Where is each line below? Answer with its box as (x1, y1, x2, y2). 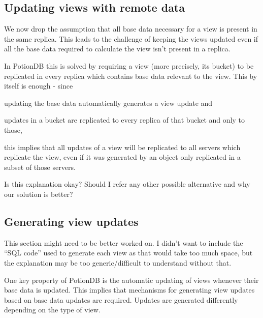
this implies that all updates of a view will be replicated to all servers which (4, 141, 241, 152)
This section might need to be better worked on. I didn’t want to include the (4, 237, 243, 248)
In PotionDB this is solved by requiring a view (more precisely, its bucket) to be (4, 60, 254, 71)
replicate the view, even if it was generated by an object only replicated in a (4, 152, 241, 162)
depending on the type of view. (4, 304, 101, 315)
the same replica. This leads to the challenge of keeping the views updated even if (4, 33, 258, 44)
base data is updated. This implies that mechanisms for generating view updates (4, 284, 255, 295)
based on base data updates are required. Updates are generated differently (4, 294, 238, 305)
